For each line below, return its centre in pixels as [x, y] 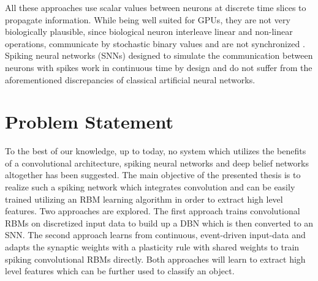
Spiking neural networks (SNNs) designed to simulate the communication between [159, 55]
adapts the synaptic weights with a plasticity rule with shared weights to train [152, 247]
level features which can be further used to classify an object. [120, 271]
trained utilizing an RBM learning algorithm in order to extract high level [144, 199]
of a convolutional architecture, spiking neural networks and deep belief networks [157, 163]
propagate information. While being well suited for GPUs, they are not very [148, 19]
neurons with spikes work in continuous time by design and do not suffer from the [159, 67]
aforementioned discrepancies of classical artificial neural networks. [130, 79]
